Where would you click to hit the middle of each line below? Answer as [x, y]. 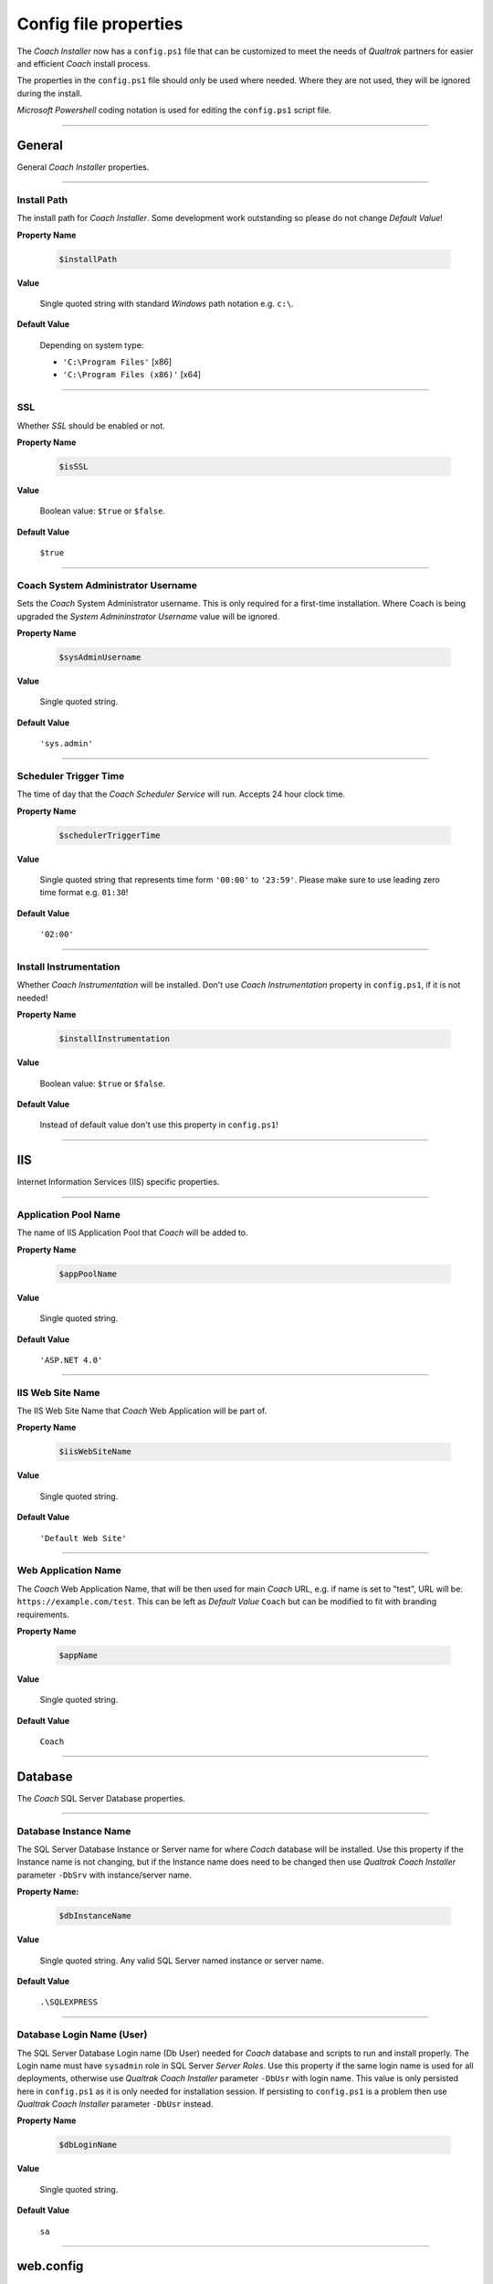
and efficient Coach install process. [84, 63]
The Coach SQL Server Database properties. [101, 1798]
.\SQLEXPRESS [69, 2002]
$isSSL [73, 466]
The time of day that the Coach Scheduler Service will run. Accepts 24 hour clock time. [181, 794]
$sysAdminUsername [100, 657]
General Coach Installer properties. [83, 167]
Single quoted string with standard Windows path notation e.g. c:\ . [167, 303]
